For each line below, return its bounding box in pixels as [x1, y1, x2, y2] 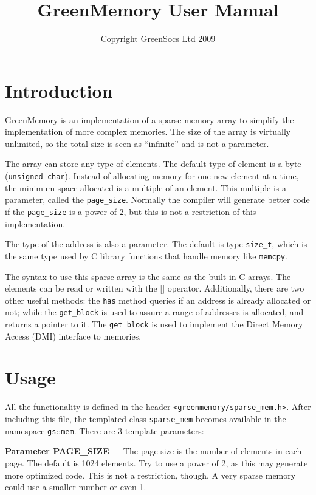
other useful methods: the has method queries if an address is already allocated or [5, 293, 311, 306]
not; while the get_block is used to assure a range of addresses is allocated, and [5, 306, 304, 318]
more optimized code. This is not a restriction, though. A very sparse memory [5, 468, 296, 481]
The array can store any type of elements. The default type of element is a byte [5, 157, 301, 170]
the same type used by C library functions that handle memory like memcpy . [5, 249, 287, 262]
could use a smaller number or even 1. [5, 480, 146, 493]
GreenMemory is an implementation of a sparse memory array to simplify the [5, 113, 294, 126]
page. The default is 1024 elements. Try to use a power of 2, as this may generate [5, 456, 308, 469]
